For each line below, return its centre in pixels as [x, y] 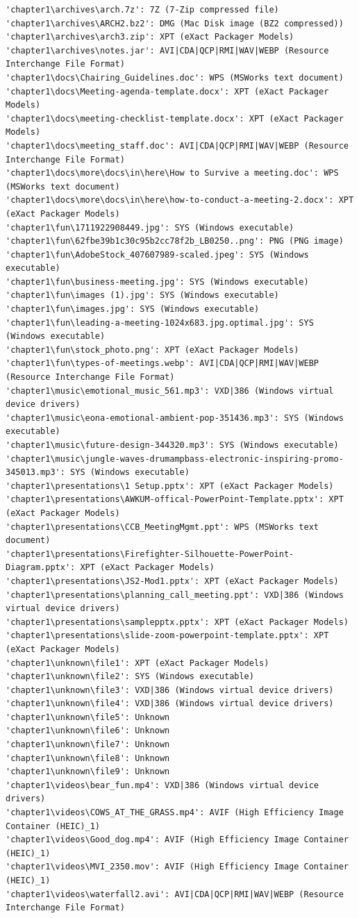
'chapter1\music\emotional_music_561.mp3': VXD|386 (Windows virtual [170, 391]
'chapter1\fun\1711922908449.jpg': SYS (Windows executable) [150, 227]
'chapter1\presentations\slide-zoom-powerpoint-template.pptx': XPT [167, 636]
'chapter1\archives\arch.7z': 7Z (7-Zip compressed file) [142, 10]
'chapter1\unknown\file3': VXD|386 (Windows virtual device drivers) [170, 690]
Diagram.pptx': [41, 568]
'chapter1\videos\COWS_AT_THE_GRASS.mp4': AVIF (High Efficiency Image [175, 813]
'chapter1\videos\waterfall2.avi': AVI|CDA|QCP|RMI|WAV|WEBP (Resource [175, 894]
